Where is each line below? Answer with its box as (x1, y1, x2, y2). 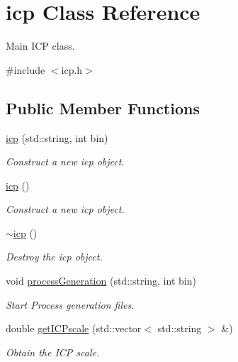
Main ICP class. (6, 38, 75, 53)
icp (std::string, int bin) (6, 130, 108, 145)
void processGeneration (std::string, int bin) (6, 273, 196, 288)
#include (6, 62, 45, 77)
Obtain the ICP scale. (6, 344, 100, 359)
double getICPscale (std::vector (6, 321, 142, 336)
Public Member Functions (6, 97, 200, 119)
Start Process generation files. (6, 297, 135, 312)
